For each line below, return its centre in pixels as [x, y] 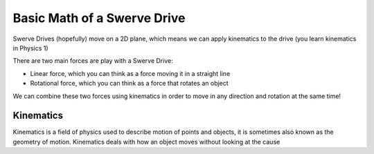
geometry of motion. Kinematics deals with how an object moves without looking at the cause [146, 142]
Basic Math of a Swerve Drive [99, 18]
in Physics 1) [30, 48]
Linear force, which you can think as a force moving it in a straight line [130, 73]
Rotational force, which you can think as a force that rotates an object [129, 84]
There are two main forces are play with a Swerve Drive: [93, 61]
